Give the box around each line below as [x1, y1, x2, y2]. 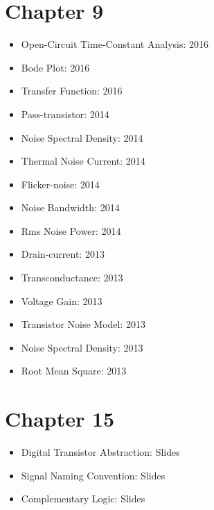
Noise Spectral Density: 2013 [21, 340, 143, 354]
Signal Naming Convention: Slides [21, 468, 166, 482]
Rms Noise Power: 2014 [21, 223, 121, 238]
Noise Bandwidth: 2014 [21, 200, 120, 215]
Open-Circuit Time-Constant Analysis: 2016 [21, 37, 208, 51]
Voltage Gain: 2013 [21, 293, 102, 308]
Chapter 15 [5, 404, 115, 433]
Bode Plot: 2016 [21, 60, 90, 74]
